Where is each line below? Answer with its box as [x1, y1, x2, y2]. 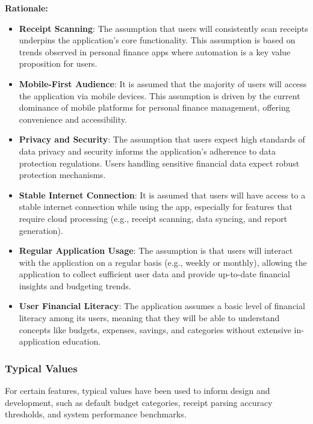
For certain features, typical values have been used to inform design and [5, 384, 270, 397]
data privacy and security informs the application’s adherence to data [19, 144, 276, 157]
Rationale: [5, 2, 48, 14]
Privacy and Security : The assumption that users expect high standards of [19, 133, 305, 146]
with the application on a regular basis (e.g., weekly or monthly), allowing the [19, 256, 307, 268]
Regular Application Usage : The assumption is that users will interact [19, 244, 293, 257]
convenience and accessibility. [19, 112, 127, 125]
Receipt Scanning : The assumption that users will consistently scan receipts [19, 22, 308, 34]
